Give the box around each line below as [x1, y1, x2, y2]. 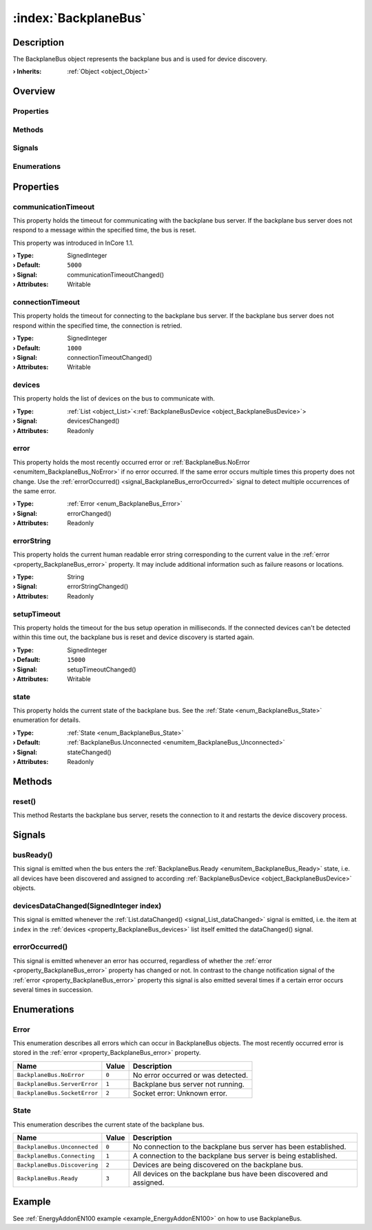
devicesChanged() [67, 417, 120, 425]
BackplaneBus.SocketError [17, 1089, 99, 1097]
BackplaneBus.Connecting [17, 1152, 95, 1160]
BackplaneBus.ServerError [17, 1080, 99, 1088]
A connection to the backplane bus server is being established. [132, 1151, 338, 1161]
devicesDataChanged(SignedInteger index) [12, 900, 162, 910]
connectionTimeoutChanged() [67, 353, 153, 361]
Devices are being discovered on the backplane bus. [132, 1160, 303, 1170]
